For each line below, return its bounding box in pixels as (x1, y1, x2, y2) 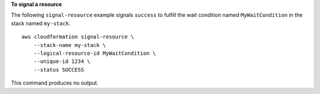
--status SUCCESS (33, 66, 84, 73)
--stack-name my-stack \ (33, 42, 106, 48)
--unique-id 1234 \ (33, 58, 91, 65)
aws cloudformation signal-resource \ (21, 33, 135, 41)
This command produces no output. (11, 79, 99, 86)
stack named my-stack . (11, 19, 71, 26)
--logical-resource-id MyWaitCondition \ (33, 50, 156, 56)
